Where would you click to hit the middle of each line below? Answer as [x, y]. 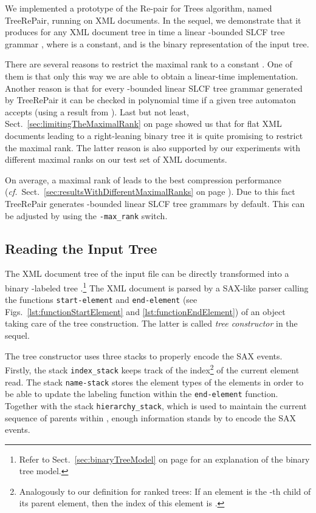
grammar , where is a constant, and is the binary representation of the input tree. [157, 43]
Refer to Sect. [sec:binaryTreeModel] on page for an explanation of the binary [164, 459]
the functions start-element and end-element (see [101, 300]
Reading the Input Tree [81, 248]
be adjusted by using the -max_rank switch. [86, 215]
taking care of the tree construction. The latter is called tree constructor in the [151, 323]
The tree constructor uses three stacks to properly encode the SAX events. [144, 355]
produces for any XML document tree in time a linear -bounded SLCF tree [145, 32]
